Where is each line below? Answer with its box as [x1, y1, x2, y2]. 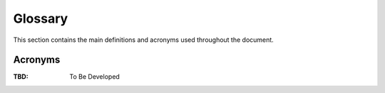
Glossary [13, 11, 68, 26]
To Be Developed [69, 72, 120, 81]
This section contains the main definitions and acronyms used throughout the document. [13, 35, 274, 44]
